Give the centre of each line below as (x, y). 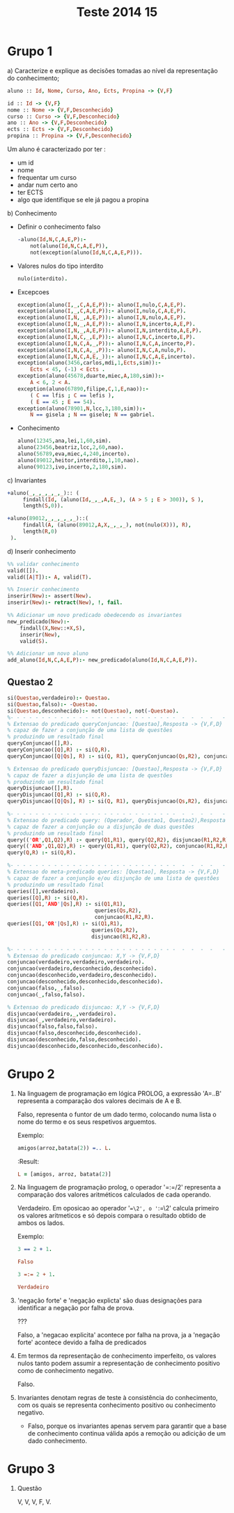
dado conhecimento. (57, 1440)
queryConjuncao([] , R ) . (40, 743)
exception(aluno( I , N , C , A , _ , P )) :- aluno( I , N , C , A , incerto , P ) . (107, 343)
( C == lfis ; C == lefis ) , (72, 395)
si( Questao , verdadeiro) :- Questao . (59, 698)
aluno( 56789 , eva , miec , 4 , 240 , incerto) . (73, 454)
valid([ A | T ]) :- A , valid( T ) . (49, 577)
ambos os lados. (41, 1223)
